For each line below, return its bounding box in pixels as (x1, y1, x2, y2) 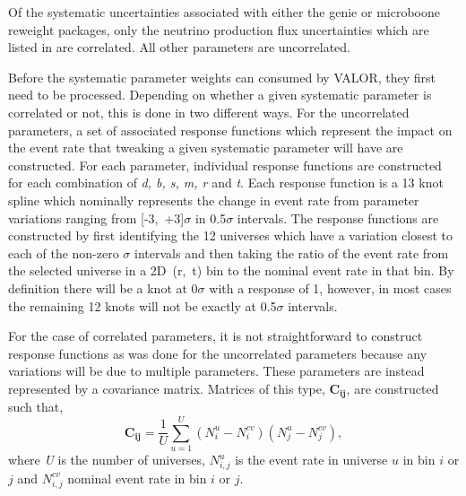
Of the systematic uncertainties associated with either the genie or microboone (8, 3, 440, 21)
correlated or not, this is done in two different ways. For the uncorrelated (8, 102, 410, 121)
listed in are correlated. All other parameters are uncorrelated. (8, 38, 351, 57)
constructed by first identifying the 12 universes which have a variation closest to (8, 226, 453, 245)
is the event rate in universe (235, 450, 388, 469)
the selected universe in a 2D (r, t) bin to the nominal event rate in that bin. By (8, 261, 454, 280)
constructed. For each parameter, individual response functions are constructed (8, 155, 442, 174)
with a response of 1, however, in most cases (209, 278, 452, 297)
